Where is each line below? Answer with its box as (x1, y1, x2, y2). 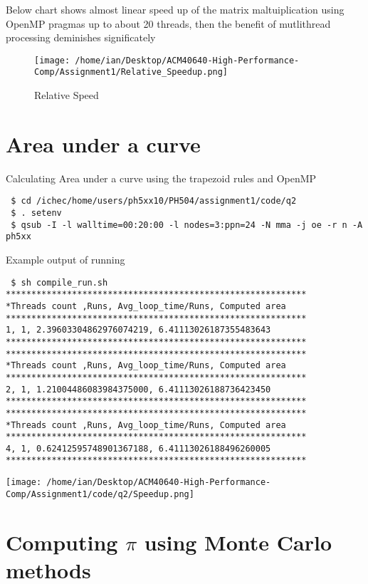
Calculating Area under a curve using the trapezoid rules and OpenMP (6, 170, 317, 185)
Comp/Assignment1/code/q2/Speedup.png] (6, 489, 194, 499)
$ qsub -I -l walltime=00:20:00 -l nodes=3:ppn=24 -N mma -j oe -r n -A (11, 219, 363, 230)
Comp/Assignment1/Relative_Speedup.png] (34, 67, 228, 78)
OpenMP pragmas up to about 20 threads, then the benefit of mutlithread (6, 16, 331, 31)
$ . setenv (11, 208, 62, 219)
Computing (6, 527, 118, 556)
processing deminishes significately (6, 30, 156, 45)
